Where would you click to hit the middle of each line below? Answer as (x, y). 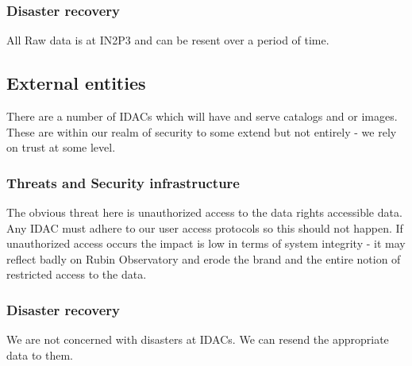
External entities (76, 83)
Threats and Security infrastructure (123, 182)
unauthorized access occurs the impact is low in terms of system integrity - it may (206, 243)
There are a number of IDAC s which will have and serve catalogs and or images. (202, 116)
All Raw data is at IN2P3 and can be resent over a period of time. (168, 40)
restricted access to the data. (77, 274)
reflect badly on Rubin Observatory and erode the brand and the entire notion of (204, 258)
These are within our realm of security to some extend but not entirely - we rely (202, 131)
